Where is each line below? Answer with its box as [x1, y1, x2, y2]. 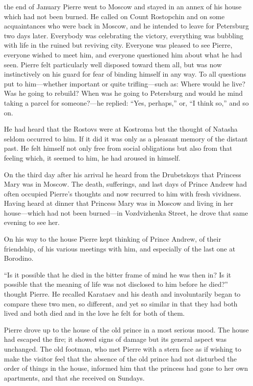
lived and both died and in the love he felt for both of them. [4, 308, 185, 318]
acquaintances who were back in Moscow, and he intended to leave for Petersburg [4, 21, 249, 31]
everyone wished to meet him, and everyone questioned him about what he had [4, 49, 242, 59]
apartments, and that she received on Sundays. [4, 372, 145, 383]
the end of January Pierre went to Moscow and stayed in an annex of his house [4, 1, 242, 11]
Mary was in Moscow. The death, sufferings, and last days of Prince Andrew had [4, 179, 247, 189]
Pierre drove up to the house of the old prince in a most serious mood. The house [4, 324, 249, 334]
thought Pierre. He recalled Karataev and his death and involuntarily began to [4, 289, 241, 299]
